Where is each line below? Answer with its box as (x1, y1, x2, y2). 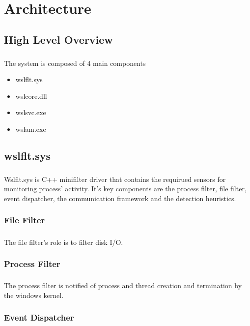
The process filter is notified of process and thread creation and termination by (4, 280, 242, 291)
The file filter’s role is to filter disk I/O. (4, 237, 123, 247)
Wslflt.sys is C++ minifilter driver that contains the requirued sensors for (4, 174, 226, 184)
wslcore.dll (15, 90, 47, 101)
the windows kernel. (4, 290, 64, 300)
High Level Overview (4, 31, 113, 47)
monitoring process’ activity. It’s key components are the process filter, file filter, (4, 183, 247, 194)
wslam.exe (15, 123, 46, 134)
